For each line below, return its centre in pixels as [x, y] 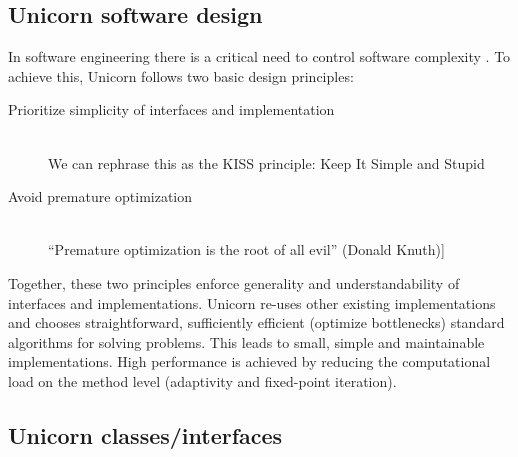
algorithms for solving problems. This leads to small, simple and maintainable [246, 341]
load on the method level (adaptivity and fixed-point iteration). [202, 380]
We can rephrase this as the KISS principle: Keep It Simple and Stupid [266, 162]
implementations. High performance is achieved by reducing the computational [249, 361]
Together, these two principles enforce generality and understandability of [234, 282]
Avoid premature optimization [100, 196]
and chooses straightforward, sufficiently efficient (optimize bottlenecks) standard [256, 322]
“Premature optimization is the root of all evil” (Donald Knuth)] [246, 249]
